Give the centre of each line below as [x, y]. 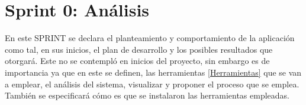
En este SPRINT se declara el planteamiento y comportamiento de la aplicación [150, 38]
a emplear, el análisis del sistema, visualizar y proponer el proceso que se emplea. [152, 84]
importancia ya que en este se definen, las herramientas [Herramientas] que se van [153, 72]
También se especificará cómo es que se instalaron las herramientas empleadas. [147, 95]
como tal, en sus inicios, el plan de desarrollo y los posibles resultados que [139, 49]
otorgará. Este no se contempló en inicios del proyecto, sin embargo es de [137, 61]
